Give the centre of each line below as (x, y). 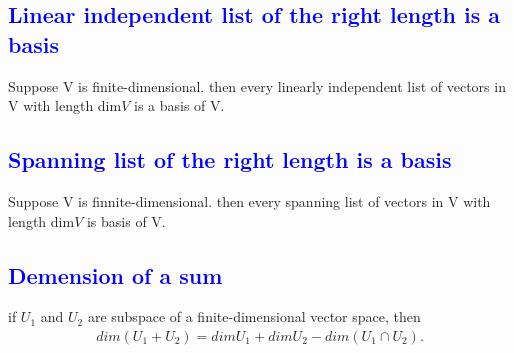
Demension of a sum (115, 274)
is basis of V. (126, 220)
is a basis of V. (179, 105)
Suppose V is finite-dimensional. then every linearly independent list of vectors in (257, 85)
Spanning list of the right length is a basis (230, 159)
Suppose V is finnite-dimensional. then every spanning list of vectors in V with (249, 200)
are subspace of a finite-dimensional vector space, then (254, 316)
